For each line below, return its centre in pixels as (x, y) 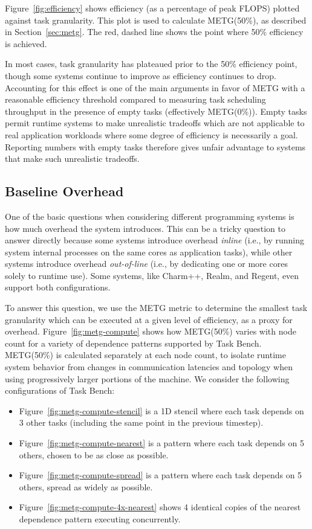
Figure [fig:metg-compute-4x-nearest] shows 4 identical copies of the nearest (160, 507)
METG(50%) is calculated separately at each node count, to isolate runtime (145, 355)
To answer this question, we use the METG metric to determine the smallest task (156, 308)
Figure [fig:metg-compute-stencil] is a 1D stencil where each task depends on (161, 410)
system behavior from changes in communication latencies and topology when (149, 367)
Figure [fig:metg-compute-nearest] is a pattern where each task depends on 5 (161, 443)
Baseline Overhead (64, 191)
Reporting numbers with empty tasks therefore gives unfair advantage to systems (155, 146)
